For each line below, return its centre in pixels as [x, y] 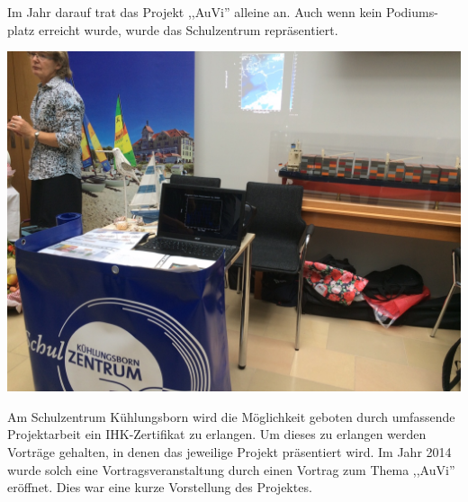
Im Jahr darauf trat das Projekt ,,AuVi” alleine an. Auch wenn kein [195, 12]
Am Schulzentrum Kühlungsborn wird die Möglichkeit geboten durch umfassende [231, 416]
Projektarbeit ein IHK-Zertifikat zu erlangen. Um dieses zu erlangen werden [217, 434]
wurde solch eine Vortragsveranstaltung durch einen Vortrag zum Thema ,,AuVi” [231, 469]
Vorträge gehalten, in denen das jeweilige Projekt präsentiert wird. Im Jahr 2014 [229, 451]
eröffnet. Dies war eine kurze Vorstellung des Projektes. [160, 487]
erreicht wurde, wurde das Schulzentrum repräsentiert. [188, 29]
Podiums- [412, 12]
